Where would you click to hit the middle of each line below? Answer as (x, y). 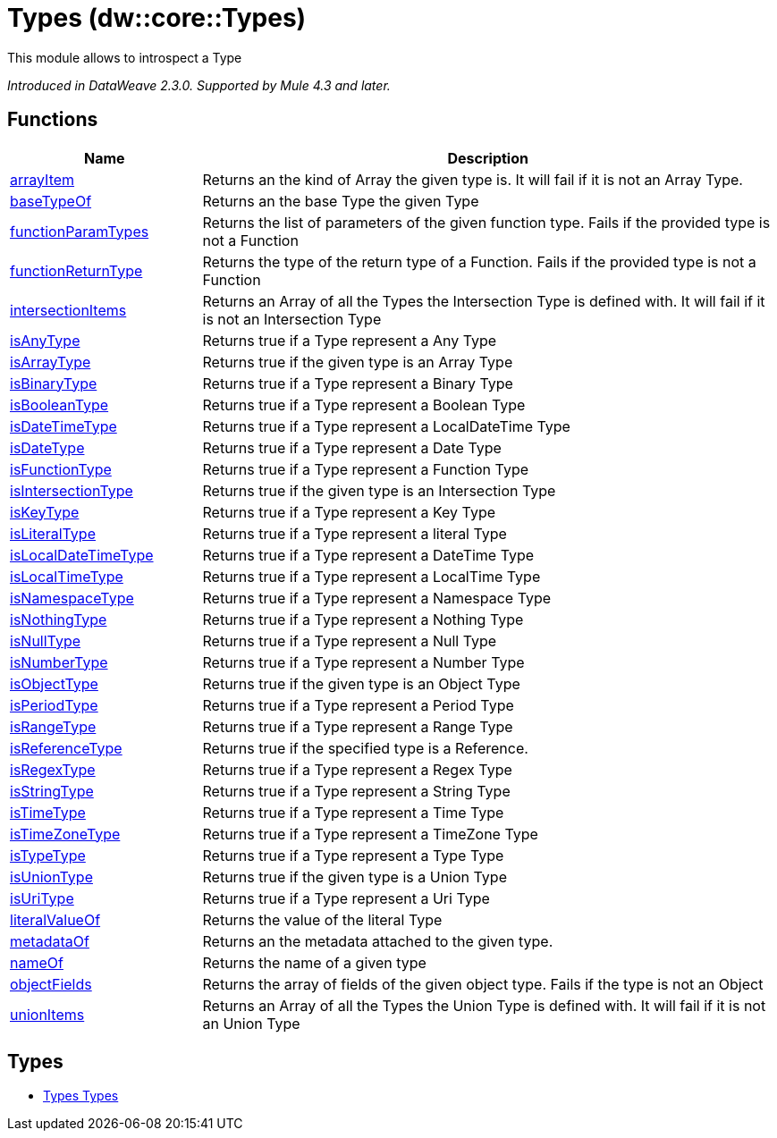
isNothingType (59, 619)
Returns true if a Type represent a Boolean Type (364, 405)
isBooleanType (59, 405)
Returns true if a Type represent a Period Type (358, 705)
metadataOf (50, 941)
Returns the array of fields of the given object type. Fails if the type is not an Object (483, 984)
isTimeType (48, 812)
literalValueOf (55, 919)
